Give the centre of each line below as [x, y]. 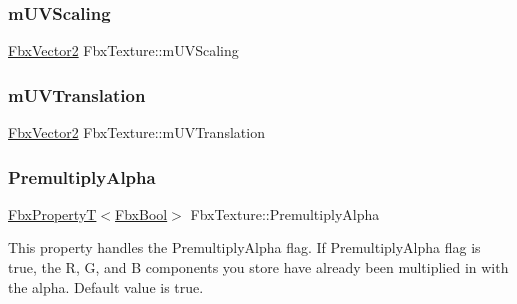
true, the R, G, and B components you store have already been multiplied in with [258, 267]
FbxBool [141, 213]
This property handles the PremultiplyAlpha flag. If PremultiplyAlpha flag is [244, 247]
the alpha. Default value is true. [106, 286]
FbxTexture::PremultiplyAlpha [285, 213]
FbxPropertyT [52, 213]
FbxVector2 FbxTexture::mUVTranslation [136, 132]
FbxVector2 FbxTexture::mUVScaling [123, 50]
